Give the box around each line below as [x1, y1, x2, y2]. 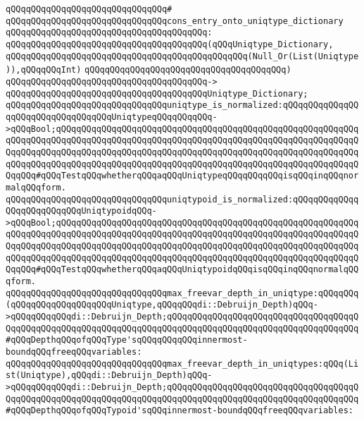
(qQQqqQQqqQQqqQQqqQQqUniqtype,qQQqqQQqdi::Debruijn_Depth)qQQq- [6, 300, 318, 310]
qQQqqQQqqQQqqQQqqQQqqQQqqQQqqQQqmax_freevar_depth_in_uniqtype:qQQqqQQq [6, 288, 359, 298]
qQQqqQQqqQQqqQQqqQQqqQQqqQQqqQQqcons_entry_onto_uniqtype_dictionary [6, 16, 344, 26]
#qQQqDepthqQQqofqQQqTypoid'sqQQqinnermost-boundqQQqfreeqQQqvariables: [6, 405, 353, 416]
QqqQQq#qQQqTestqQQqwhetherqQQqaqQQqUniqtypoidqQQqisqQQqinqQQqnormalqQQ [6, 264, 359, 275]
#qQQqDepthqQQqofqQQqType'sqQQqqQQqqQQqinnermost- [6, 335, 248, 346]
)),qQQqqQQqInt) [6, 65, 82, 75]
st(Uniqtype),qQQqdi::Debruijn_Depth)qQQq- [6, 370, 213, 381]
